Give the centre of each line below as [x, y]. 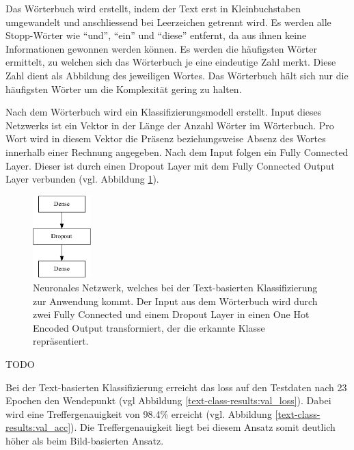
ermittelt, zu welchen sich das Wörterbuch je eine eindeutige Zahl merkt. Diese [171, 62]
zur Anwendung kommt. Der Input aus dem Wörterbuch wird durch [175, 301]
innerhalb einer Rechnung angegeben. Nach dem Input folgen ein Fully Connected [177, 151]
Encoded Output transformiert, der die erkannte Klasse [149, 327]
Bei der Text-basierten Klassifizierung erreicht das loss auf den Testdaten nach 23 [176, 387]
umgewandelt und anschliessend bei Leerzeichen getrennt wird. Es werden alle [168, 22]
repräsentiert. [61, 341]
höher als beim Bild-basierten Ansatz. [85, 441]
